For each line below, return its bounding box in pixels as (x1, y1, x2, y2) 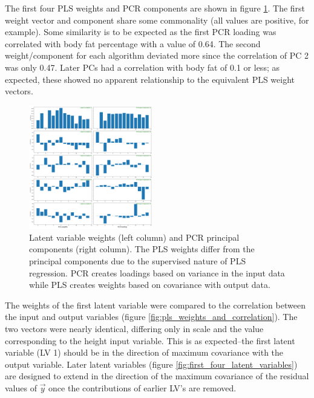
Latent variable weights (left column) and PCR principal (29, 230, 240, 243)
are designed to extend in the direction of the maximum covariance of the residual (5, 370, 309, 382)
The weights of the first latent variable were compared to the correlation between (5, 298, 306, 311)
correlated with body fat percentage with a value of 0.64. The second (5, 37, 261, 50)
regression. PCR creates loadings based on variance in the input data (29, 266, 285, 279)
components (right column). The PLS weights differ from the (29, 243, 255, 255)
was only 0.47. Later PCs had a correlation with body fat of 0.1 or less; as (5, 60, 280, 73)
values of (5, 381, 37, 394)
